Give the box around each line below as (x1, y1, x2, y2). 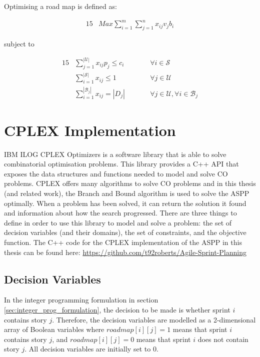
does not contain (197, 333, 248, 344)
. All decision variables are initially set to (24, 343, 151, 354)
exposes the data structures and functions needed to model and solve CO (4, 168, 228, 178)
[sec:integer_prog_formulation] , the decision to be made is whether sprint (4, 304, 230, 314)
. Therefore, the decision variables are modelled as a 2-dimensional (52, 314, 256, 324)
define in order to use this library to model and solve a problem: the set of (4, 217, 232, 227)
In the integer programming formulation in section (4, 294, 158, 305)
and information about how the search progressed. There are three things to (4, 207, 237, 218)
